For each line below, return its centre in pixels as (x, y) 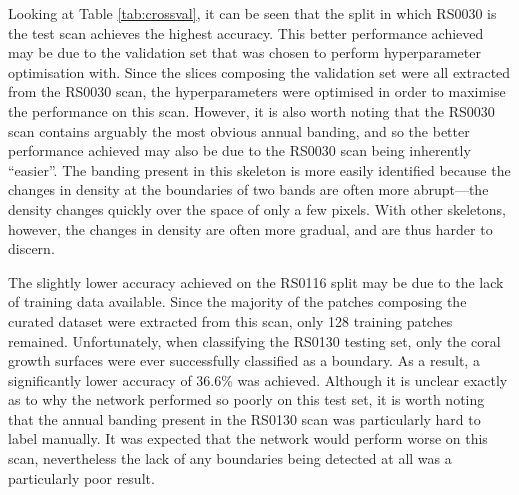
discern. (31, 248)
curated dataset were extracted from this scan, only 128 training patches (230, 320)
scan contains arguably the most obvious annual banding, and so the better (239, 130)
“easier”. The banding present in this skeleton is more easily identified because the (259, 169)
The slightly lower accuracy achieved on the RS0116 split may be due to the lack (256, 281)
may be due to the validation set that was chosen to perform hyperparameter (244, 52)
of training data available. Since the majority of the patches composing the (237, 301)
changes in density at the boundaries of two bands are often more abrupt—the (248, 189)
